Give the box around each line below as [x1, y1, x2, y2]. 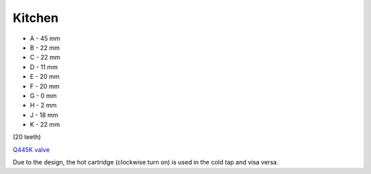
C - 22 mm [30, 53, 61, 62]
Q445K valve [12, 145, 50, 153]
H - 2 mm [30, 101, 57, 110]
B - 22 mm [30, 43, 60, 51]
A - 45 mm [30, 34, 60, 42]
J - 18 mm [30, 110, 58, 119]
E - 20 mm [30, 73, 60, 81]
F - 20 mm [30, 82, 60, 90]
